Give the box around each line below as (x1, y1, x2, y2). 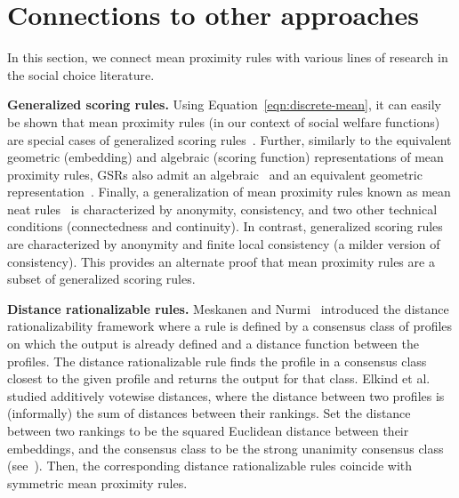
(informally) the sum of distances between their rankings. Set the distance (7, 404, 411, 422)
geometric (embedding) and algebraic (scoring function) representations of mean (7, 148, 444, 166)
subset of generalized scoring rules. (7, 269, 196, 288)
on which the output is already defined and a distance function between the (7, 334, 419, 353)
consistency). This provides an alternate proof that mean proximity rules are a (7, 252, 435, 270)
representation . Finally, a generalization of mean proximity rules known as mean (7, 182, 451, 201)
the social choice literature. (7, 65, 155, 84)
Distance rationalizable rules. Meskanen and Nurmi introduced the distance (7, 299, 449, 317)
